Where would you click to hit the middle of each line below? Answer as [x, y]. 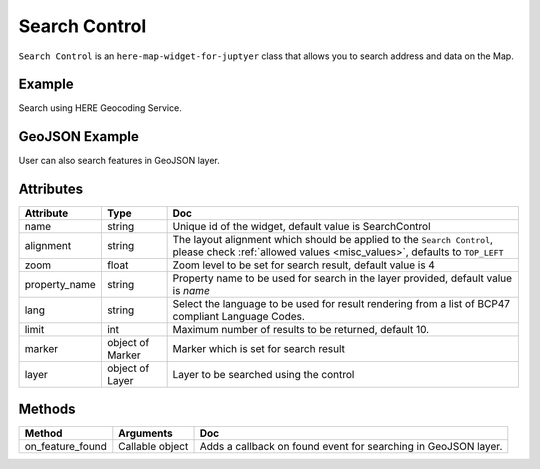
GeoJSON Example [79, 136]
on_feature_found [65, 446]
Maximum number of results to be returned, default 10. [301, 330]
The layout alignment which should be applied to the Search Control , [333, 240]
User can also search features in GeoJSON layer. [119, 161]
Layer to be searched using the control [263, 375]
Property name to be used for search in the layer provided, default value [342, 278]
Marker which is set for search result [258, 349]
